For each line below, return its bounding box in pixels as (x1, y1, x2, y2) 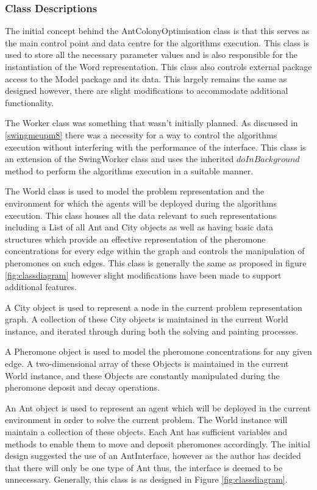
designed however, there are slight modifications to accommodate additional (5, 84, 288, 97)
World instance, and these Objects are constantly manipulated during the (5, 369, 280, 382)
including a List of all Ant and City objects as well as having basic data (5, 221, 274, 233)
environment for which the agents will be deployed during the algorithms (5, 196, 277, 209)
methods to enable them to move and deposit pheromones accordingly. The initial (5, 437, 310, 450)
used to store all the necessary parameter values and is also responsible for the (5, 48, 297, 61)
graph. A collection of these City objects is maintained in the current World (5, 313, 288, 325)
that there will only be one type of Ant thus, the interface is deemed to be (5, 461, 283, 474)
